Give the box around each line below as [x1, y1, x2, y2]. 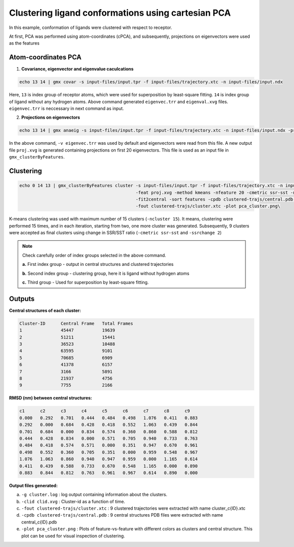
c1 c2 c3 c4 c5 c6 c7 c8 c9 [19, 408, 190, 414]
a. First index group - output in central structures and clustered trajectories [22, 261, 174, 267]
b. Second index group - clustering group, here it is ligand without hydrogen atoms [22, 270, 190, 276]
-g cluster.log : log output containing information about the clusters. [21, 492, 168, 497]
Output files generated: [9, 482, 58, 488]
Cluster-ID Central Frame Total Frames [19, 320, 133, 326]
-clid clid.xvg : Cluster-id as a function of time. [21, 498, 125, 504]
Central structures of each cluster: [9, 307, 81, 313]
